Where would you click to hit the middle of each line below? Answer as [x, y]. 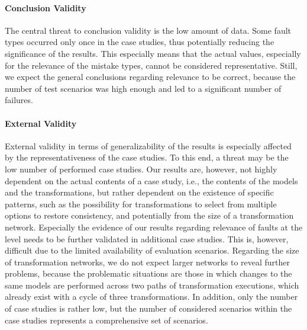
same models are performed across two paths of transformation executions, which [152, 285]
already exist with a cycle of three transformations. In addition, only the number [151, 297]
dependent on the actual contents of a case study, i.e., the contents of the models [151, 180]
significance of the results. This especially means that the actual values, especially [153, 53]
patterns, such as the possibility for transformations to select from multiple [141, 204]
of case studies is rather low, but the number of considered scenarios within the [148, 308]
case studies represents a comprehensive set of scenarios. [106, 320]
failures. [19, 100]
